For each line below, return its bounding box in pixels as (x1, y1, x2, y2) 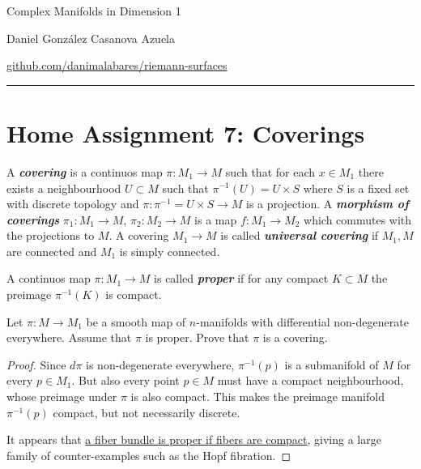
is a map (194, 211, 237, 228)
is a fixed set (347, 179, 410, 196)
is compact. (105, 286, 162, 303)
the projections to (6, 227, 95, 244)
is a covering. (262, 329, 328, 346)
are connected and (6, 242, 97, 259)
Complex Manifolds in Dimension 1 (6, 2, 181, 19)
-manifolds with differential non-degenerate (196, 313, 409, 330)
